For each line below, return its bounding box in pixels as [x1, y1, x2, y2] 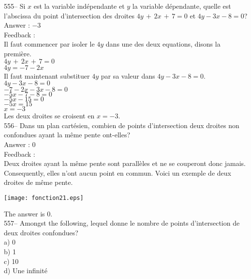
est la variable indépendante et [33, 1, 125, 11]
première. [4, 48, 31, 58]
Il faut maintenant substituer [4, 70, 90, 81]
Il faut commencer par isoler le [4, 39, 95, 49]
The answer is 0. [4, 208, 53, 218]
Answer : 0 [4, 139, 36, 149]
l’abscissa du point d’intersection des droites [4, 10, 135, 20]
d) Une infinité [4, 265, 47, 276]
